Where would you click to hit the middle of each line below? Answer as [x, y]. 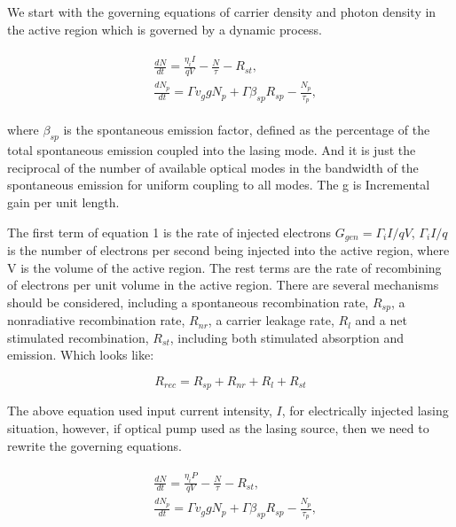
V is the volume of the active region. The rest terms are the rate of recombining [224, 267]
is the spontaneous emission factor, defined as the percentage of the [247, 130]
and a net [381, 320]
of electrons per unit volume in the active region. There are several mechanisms [223, 285]
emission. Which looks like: [81, 355]
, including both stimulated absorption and [287, 337]
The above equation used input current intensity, [140, 411]
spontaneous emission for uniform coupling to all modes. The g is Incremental [219, 185]
